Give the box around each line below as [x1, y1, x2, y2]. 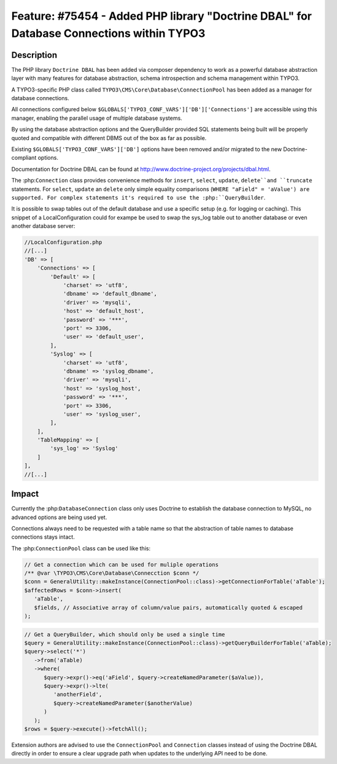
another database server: [11, 222, 76, 230]
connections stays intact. [11, 533, 75, 540]
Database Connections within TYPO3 [11, 26, 206, 40]
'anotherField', [53, 691, 103, 698]
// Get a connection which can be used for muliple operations [24, 561, 219, 568]
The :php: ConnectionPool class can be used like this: [11, 544, 150, 552]
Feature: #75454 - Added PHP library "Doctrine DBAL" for [11, 9, 312, 23]
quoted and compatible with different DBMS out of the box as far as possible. [11, 134, 207, 141]
